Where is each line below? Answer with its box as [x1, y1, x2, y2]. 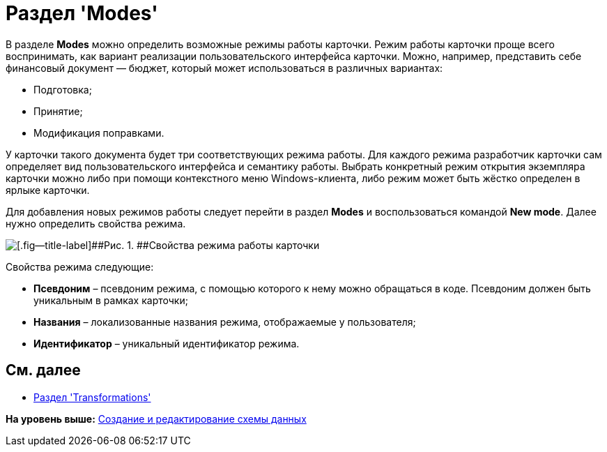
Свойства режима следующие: [6, 260, 154, 273]
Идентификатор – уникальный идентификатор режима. [33, 337, 300, 349]
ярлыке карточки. [6, 183, 90, 196]
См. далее [6, 361, 81, 379]
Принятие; [33, 105, 83, 117]
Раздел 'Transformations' [33, 391, 151, 403]
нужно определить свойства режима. [6, 217, 186, 229]
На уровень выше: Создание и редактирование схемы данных [6, 412, 307, 425]
